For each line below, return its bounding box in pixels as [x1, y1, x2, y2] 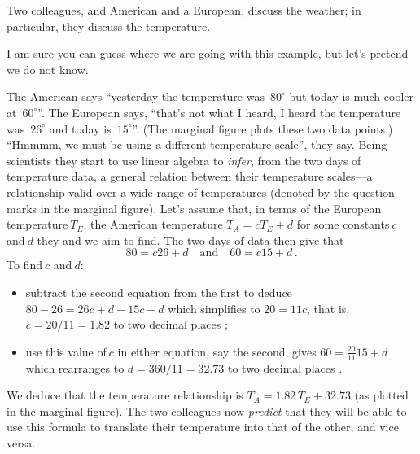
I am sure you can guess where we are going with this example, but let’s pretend [7, 45, 409, 62]
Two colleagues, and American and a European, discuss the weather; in [7, 2, 361, 18]
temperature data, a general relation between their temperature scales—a [7, 168, 373, 185]
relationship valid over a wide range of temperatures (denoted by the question [7, 183, 395, 200]
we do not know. [7, 60, 89, 77]
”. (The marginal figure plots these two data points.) [132, 120, 393, 137]
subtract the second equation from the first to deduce [25, 283, 292, 300]
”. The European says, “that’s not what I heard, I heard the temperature [37, 103, 401, 120]
